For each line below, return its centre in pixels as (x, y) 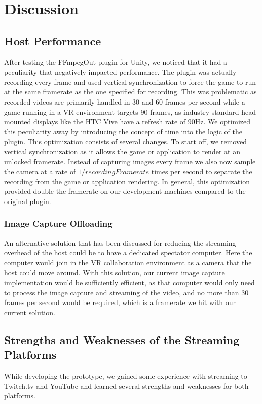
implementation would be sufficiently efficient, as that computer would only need (129, 282)
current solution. (30, 312)
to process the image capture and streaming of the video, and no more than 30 (126, 292)
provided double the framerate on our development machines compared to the (125, 191)
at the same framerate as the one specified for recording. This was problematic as (130, 92)
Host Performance (53, 40)
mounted (18, 122)
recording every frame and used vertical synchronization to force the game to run (130, 81)
